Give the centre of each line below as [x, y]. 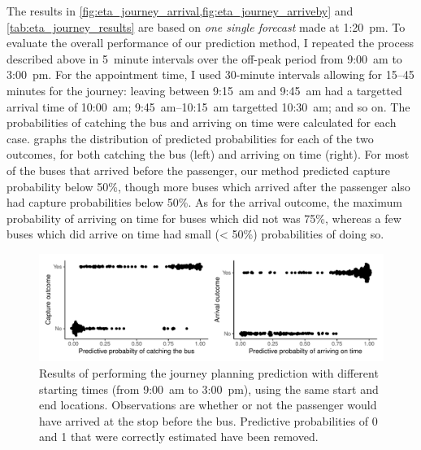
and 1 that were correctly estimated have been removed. [179, 437]
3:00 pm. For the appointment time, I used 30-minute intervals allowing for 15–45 [210, 74]
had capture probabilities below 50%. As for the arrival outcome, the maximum [204, 202]
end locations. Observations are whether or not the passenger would [208, 405]
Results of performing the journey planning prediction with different [209, 373]
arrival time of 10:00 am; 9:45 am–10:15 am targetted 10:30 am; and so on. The [208, 106]
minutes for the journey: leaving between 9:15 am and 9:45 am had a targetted [204, 90]
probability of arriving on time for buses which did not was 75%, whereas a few [204, 218]
